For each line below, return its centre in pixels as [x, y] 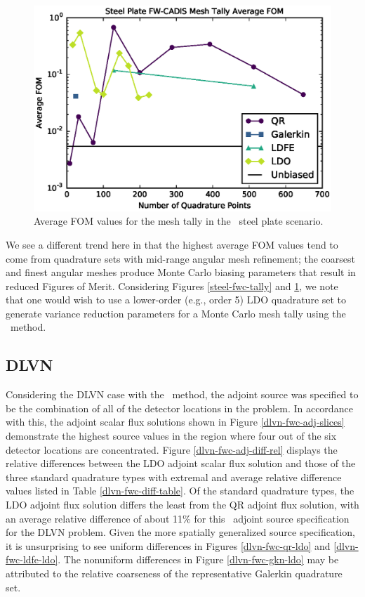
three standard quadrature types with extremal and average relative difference [174, 477]
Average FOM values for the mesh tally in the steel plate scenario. [179, 221]
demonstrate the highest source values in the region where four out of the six [171, 436]
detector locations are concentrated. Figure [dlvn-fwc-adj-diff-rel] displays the [172, 449]
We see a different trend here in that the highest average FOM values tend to [172, 244]
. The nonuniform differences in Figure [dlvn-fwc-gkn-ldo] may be [198, 559]
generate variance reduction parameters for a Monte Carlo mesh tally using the [176, 313]
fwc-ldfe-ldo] [32, 559]
